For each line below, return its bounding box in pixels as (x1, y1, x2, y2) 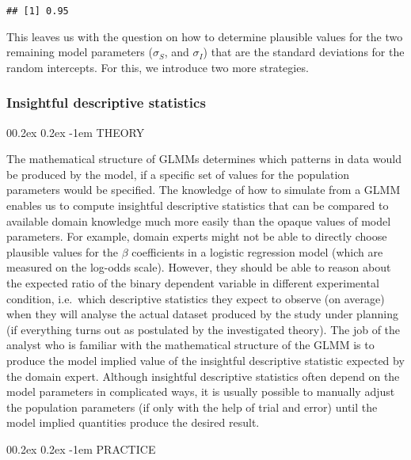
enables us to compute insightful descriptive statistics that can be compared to (6, 197, 389, 214)
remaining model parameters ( (6, 44, 153, 60)
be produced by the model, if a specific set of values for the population (6, 165, 350, 182)
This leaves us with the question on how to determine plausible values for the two (6, 28, 403, 44)
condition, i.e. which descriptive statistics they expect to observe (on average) (6, 290, 385, 306)
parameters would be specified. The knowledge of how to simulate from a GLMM (6, 181, 401, 198)
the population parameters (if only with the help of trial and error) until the (6, 398, 378, 415)
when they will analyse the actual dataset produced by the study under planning (6, 306, 399, 322)
